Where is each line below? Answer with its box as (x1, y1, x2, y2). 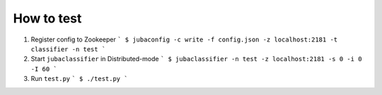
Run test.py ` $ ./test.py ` (30, 75, 128, 83)
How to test (13, 11, 82, 26)
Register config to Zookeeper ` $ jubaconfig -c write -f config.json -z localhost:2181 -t (30, 35, 338, 44)
